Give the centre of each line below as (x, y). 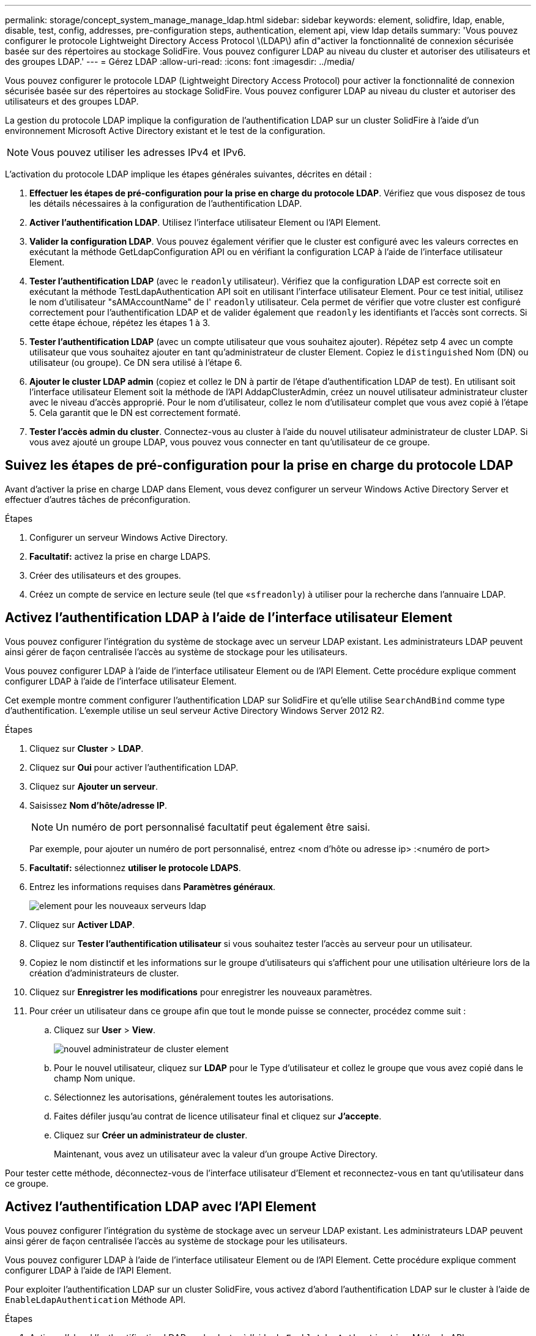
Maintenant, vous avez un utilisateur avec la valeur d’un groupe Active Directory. (216, 1154)
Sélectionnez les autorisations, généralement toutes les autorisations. (194, 1097)
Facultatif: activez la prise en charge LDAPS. (120, 556)
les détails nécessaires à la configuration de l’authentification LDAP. (166, 203)
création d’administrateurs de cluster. (104, 973)
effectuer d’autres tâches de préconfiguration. (98, 499)
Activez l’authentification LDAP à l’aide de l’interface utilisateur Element (229, 618)
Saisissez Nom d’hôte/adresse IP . (99, 805)
